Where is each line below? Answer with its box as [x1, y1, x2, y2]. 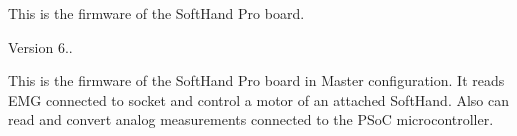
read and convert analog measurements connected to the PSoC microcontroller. [8, 109, 494, 130]
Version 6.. [8, 36, 73, 57]
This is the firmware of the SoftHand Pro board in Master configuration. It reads [8, 70, 505, 91]
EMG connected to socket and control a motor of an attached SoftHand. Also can [8, 89, 510, 110]
